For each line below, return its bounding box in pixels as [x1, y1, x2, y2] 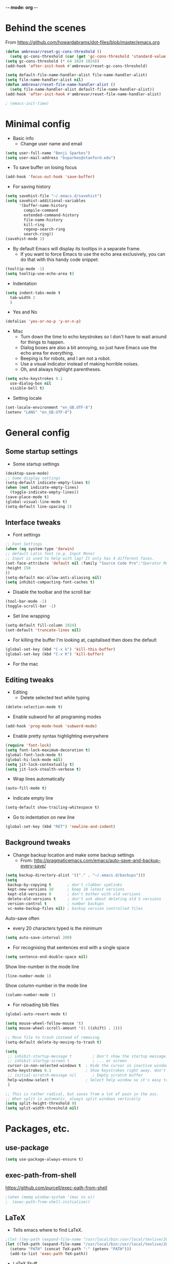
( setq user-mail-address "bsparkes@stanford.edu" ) [5, 155, 116, 160]
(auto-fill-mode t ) [5, 786, 47, 791]
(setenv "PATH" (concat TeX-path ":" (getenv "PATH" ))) [10, 1247, 132, 1252]
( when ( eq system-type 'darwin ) [5, 546, 74, 552]
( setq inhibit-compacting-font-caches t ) [5, 580, 95, 585]
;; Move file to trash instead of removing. [5, 1035, 102, 1040]
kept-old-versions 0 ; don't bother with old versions [7, 892, 141, 897]
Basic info [12, 135, 34, 141]
